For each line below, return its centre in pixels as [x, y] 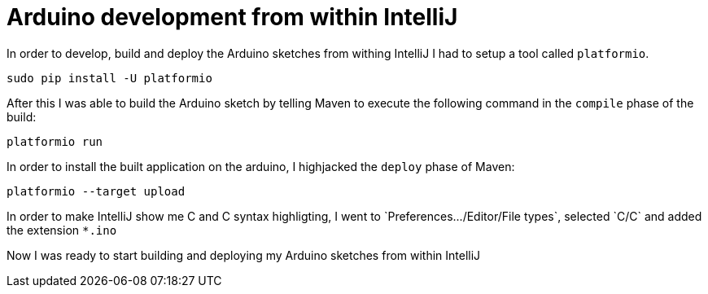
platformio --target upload [96, 191]
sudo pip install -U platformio [109, 78]
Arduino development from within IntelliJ [232, 17]
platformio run [55, 141]
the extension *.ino [62, 230]
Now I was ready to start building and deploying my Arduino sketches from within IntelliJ [244, 255]
